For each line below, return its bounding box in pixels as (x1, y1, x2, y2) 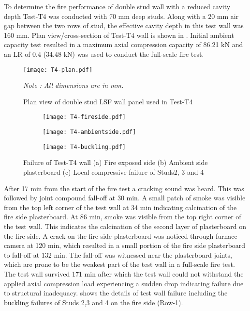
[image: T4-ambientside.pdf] (43, 129, 136, 136)
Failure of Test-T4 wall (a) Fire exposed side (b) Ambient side (23, 157, 208, 167)
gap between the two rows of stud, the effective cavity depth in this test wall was (4, 20, 244, 31)
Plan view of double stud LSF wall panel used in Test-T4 (23, 96, 193, 106)
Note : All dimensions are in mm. (23, 80, 124, 90)
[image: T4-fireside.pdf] (43, 114, 126, 121)
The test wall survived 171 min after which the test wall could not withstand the (4, 268, 244, 278)
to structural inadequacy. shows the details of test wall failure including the (4, 288, 228, 298)
